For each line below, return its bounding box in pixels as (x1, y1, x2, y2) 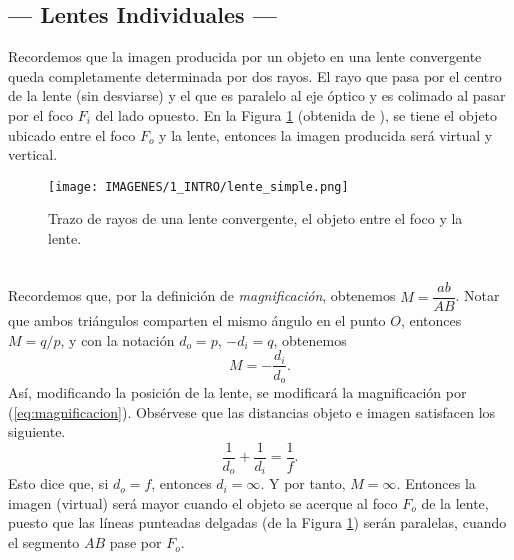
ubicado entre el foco (8, 124, 136, 145)
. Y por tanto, (260, 473, 346, 494)
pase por (109, 532, 162, 553)
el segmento (8, 532, 80, 553)
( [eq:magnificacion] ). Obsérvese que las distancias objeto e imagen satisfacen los (8, 401, 496, 422)
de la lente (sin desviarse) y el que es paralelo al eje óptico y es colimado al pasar (8, 85, 506, 106)
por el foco (8, 104, 73, 125)
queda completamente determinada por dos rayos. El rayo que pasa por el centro (8, 65, 502, 86)
